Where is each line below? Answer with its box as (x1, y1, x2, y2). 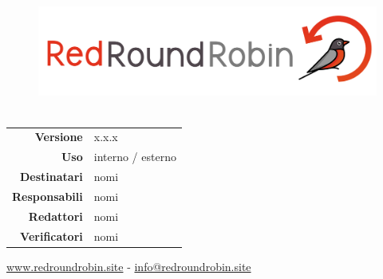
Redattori (28, 207, 83, 224)
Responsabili (12, 187, 83, 204)
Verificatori (20, 227, 83, 244)
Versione (34, 128, 83, 145)
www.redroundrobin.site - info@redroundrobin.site (6, 257, 251, 274)
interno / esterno (93, 148, 176, 165)
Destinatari (19, 168, 83, 185)
